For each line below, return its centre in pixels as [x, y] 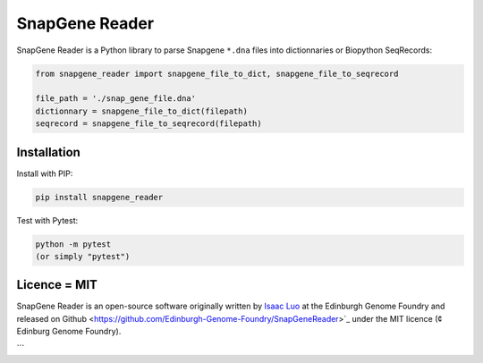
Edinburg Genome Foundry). [69, 332]
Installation [48, 152]
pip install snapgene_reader [99, 197]
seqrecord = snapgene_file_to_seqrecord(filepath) [149, 124]
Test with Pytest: [47, 220]
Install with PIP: [45, 173]
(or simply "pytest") [83, 256]
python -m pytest [73, 244]
